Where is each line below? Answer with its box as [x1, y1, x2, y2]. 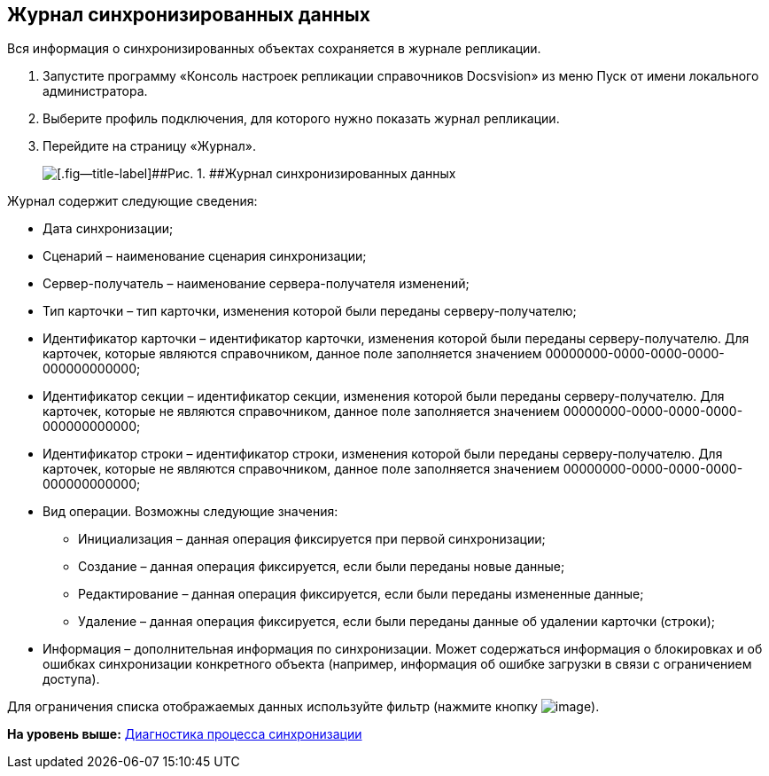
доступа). [43, 671, 100, 687]
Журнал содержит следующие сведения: [7, 193, 258, 209]
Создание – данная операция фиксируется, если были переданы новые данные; [78, 559, 565, 575]
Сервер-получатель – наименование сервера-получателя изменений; [43, 276, 470, 292]
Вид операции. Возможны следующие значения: [43, 504, 338, 520]
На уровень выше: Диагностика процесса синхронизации [7, 726, 362, 742]
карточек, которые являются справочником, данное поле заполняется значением [43, 346, 542, 362]
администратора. [43, 83, 148, 99]
